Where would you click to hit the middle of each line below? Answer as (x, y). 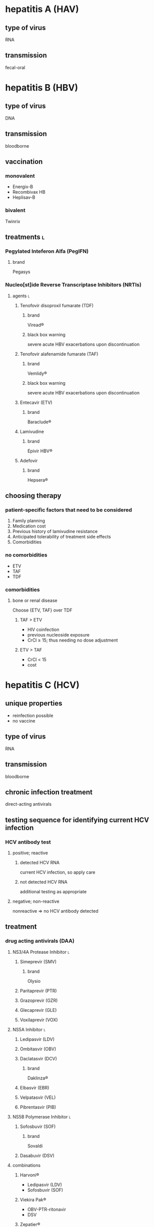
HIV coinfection (43, 630)
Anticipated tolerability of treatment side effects (61, 537)
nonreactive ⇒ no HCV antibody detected (55, 911)
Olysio (34, 981)
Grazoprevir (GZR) (39, 1000)
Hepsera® (38, 480)
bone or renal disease (35, 600)
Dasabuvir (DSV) (37, 1155)
